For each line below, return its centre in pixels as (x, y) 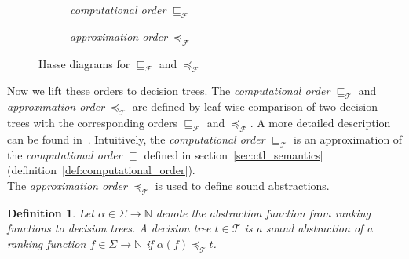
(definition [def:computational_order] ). (101, 170)
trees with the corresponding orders (93, 122)
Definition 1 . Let (51, 212)
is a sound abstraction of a (309, 228)
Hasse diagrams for (84, 63)
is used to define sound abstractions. (242, 185)
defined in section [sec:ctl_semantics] (234, 154)
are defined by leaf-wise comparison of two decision (255, 106)
